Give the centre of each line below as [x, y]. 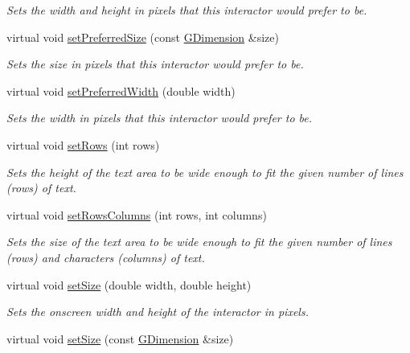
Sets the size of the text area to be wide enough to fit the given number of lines [199, 242]
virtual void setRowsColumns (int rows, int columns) [137, 214]
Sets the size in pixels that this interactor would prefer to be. [155, 64]
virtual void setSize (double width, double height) [129, 284]
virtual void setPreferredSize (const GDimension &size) [143, 37]
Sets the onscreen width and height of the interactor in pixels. [158, 312]
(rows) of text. [41, 188]
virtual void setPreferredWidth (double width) [121, 90]
